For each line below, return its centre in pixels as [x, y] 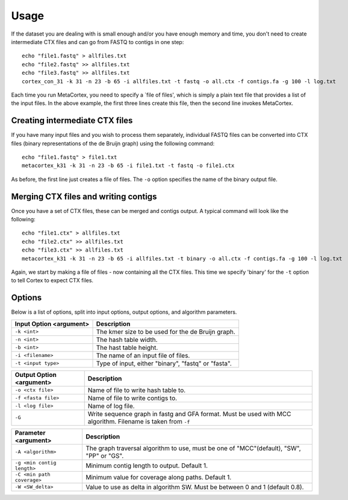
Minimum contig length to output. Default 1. [146, 466]
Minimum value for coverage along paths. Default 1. [158, 477]
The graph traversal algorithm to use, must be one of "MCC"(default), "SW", [193, 448]
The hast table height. [127, 347]
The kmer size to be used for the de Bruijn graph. [166, 332]
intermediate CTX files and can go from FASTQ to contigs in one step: [98, 42]
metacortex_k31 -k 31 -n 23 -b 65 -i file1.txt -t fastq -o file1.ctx [128, 166]
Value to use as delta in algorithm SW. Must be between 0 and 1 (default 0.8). [194, 487]
